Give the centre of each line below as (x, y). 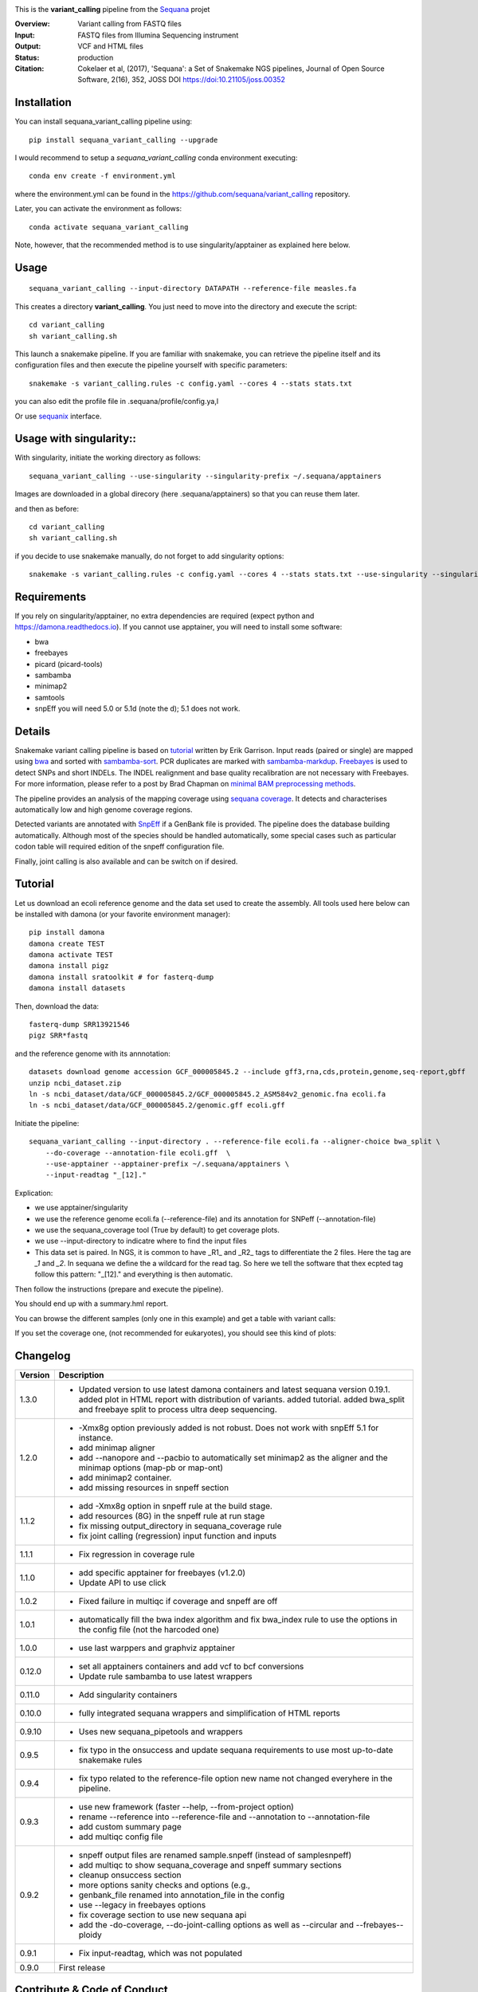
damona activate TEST (71, 955)
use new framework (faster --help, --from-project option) (186, 1806)
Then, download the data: (57, 1006)
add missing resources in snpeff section (154, 1488)
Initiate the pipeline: (47, 1123)
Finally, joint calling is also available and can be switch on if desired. (126, 861)
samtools (50, 697)
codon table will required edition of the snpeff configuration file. (119, 847)
